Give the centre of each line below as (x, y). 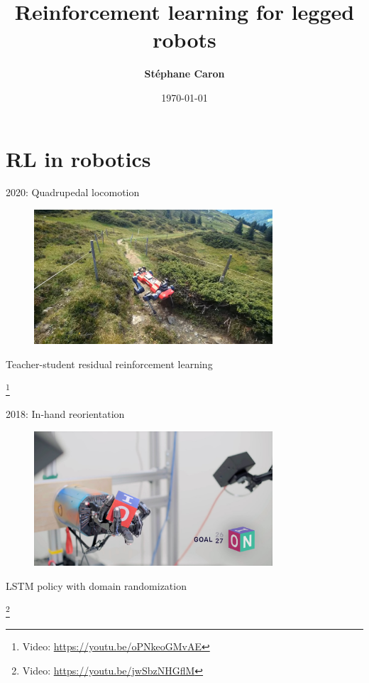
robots (184, 39)
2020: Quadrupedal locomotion (73, 192)
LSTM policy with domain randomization (96, 585)
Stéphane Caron (184, 74)
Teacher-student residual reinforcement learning (109, 364)
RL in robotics (78, 158)
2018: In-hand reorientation (65, 414)
